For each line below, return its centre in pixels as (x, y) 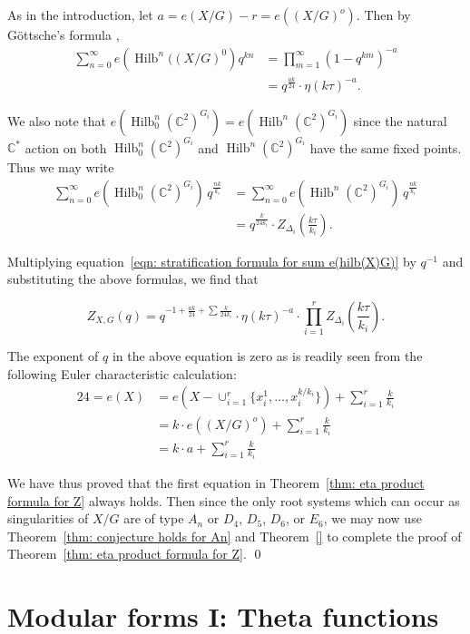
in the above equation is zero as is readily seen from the (267, 356)
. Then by (383, 15)
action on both (66, 147)
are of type (154, 518)
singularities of (48, 518)
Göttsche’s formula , (64, 34)
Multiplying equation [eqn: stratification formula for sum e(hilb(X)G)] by (212, 261)
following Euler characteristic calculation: (122, 373)
